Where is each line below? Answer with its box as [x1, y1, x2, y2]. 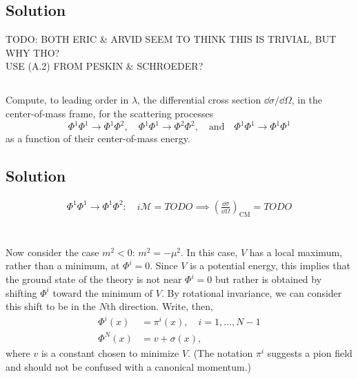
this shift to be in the [6, 299, 96, 313]
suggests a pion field [267, 345, 352, 360]
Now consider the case [6, 244, 99, 259]
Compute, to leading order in [6, 93, 129, 107]
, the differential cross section [137, 93, 261, 107]
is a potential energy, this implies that [190, 258, 350, 273]
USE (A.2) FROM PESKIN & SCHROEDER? [6, 59, 203, 73]
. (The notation [188, 345, 253, 360]
